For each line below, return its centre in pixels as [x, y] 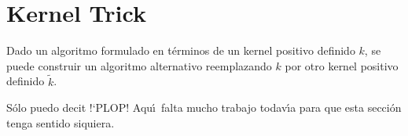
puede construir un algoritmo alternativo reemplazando [139, 65]
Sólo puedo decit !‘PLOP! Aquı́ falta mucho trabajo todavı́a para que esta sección [204, 107]
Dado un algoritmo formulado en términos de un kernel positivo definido [181, 50]
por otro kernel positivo [342, 65]
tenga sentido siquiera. [61, 122]
